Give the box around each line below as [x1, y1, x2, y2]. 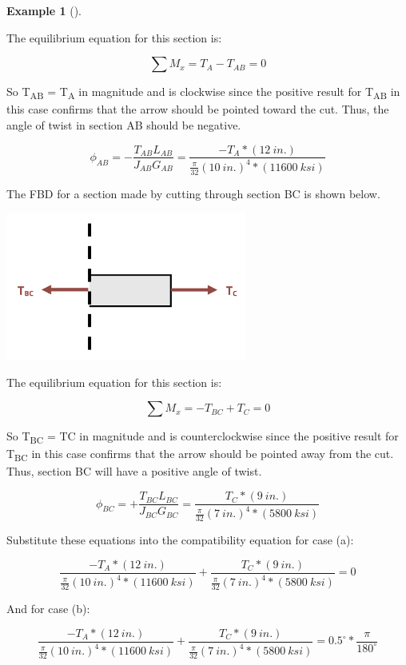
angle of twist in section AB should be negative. [6, 116, 241, 133]
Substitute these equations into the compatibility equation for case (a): [6, 532, 354, 548]
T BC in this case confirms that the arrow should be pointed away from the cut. [6, 445, 394, 464]
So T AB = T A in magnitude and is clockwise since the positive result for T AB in [6, 83, 400, 102]
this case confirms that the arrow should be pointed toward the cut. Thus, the [6, 101, 389, 117]
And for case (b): [6, 600, 90, 617]
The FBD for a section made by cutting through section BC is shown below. [6, 185, 380, 201]
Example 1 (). [6, 2, 82, 18]
